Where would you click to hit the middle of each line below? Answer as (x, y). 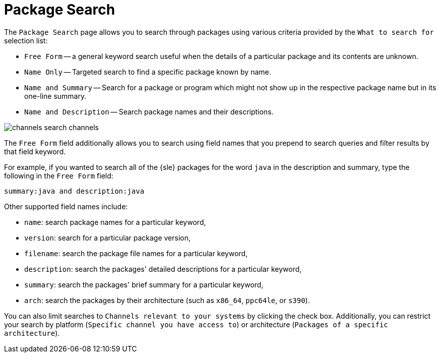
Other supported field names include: (66, 206)
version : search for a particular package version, (108, 237)
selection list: (26, 40)
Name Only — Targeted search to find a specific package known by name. (148, 72)
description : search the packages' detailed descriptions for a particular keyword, (163, 269)
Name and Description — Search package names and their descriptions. (149, 111)
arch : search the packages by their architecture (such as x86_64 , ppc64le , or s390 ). (167, 300)
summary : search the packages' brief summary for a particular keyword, (144, 284)
